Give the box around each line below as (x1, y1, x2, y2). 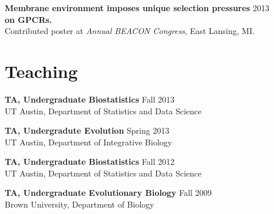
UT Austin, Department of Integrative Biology (5, 135, 172, 148)
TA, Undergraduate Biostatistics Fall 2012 (5, 155, 175, 168)
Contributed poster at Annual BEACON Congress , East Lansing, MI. (5, 25, 255, 37)
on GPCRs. (5, 13, 52, 25)
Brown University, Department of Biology (5, 198, 154, 210)
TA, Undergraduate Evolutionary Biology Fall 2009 (5, 186, 212, 199)
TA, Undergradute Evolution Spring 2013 (5, 124, 170, 137)
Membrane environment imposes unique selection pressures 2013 (5, 2, 269, 13)
